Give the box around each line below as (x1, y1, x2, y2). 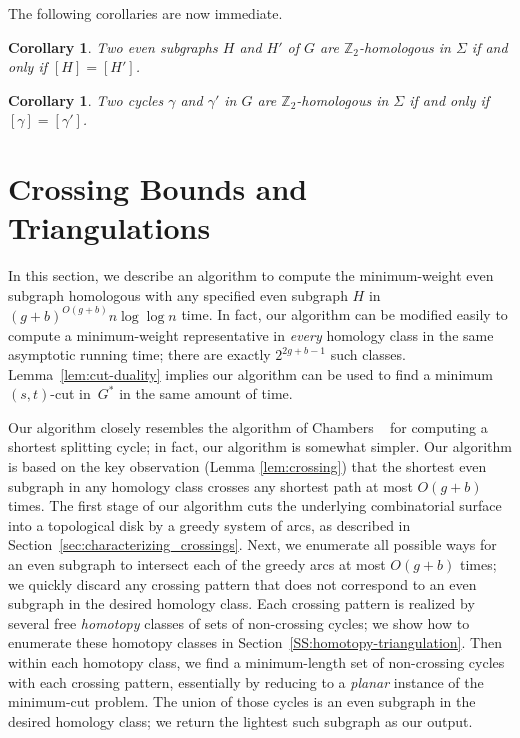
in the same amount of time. (119, 383, 293, 404)
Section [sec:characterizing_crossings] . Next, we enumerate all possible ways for (8, 534, 497, 555)
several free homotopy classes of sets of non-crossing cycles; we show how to (8, 612, 470, 633)
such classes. (330, 344, 406, 365)
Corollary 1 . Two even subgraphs (8, 36, 218, 57)
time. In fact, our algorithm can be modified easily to (181, 304, 508, 325)
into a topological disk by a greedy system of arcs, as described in (8, 514, 411, 535)
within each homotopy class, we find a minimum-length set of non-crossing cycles (8, 652, 505, 672)
